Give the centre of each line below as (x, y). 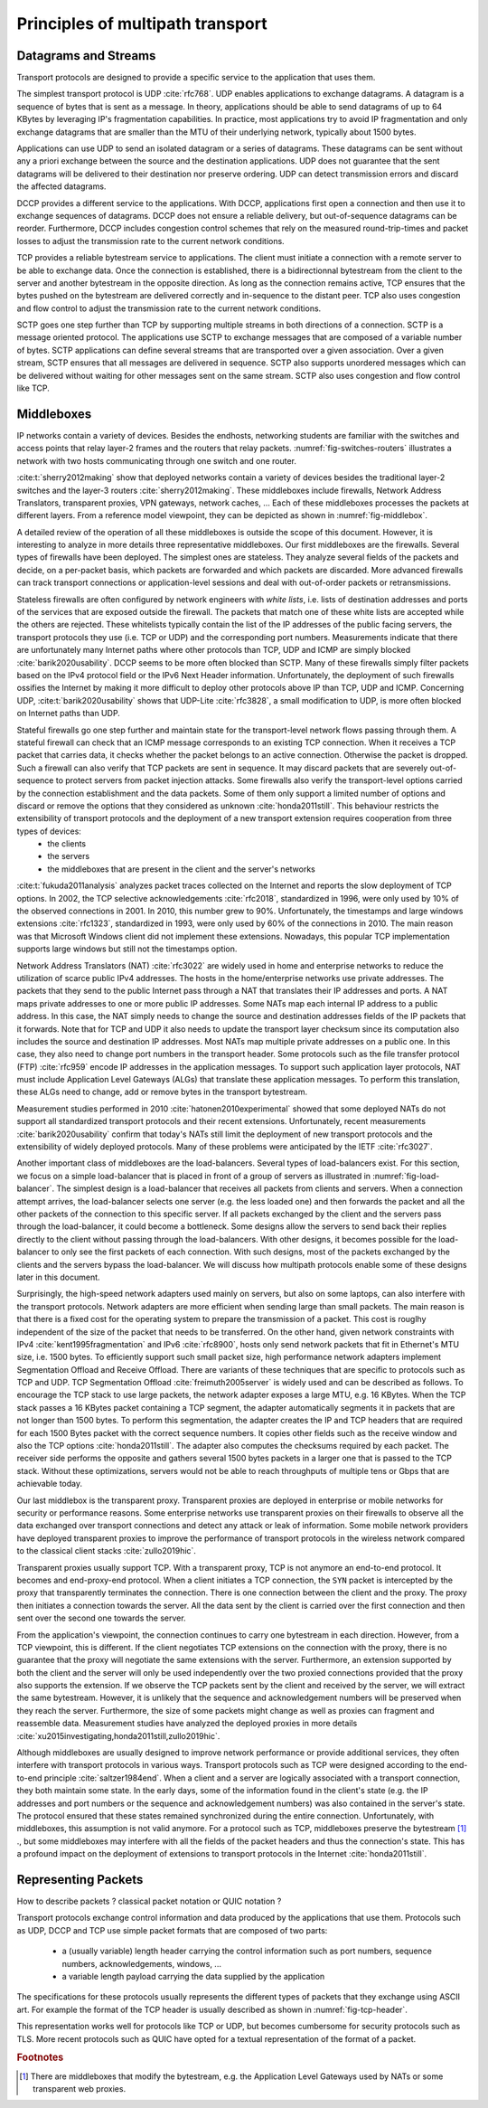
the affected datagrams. (61, 186)
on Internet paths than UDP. (69, 714)
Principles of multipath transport (142, 24)
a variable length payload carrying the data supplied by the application (193, 1976)
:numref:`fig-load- (406, 1176)
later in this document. (58, 1277)
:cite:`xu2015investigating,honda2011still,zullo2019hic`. (118, 1735)
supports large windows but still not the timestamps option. (127, 949)
